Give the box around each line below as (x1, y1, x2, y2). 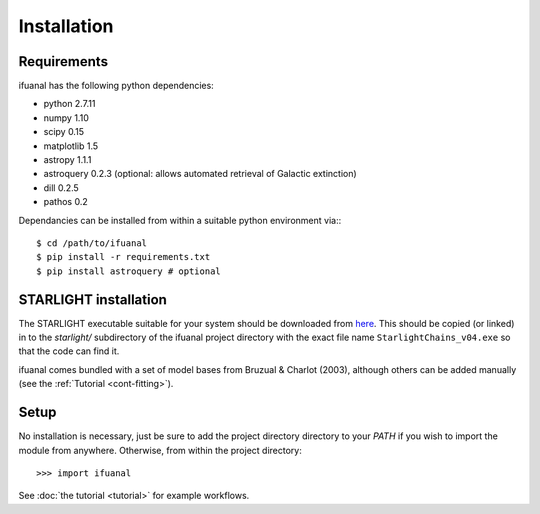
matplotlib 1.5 (43, 140, 99, 152)
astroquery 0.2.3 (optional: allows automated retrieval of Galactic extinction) (43, 168, 357, 180)
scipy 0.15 (43, 126, 85, 138)
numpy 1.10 (43, 111, 89, 124)
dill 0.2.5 (43, 181, 79, 194)
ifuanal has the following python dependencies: (18, 80, 214, 92)
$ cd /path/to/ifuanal (36, 237, 148, 249)
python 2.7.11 (43, 98, 96, 110)
